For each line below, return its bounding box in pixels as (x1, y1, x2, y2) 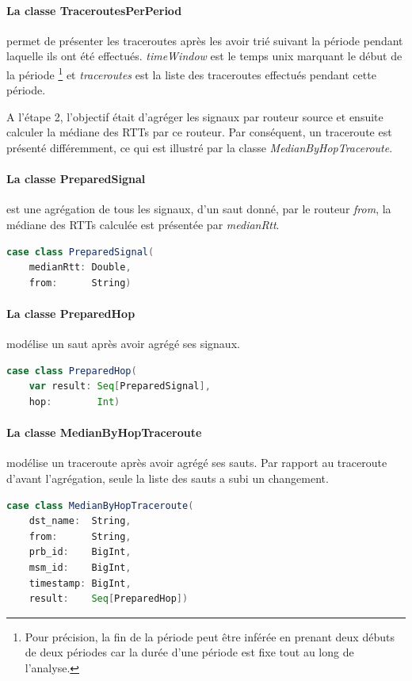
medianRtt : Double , (29, 262, 132, 274)
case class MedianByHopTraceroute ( (6, 499, 194, 511)
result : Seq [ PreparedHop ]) (29, 593, 189, 605)
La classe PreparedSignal (6, 170, 146, 187)
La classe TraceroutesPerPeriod (6, 2, 182, 18)
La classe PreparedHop (6, 304, 135, 321)
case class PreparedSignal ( (6, 246, 154, 258)
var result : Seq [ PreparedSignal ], (29, 381, 211, 392)
